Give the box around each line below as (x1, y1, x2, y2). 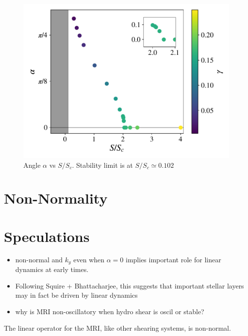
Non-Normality (4, 188, 108, 208)
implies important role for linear (126, 254, 221, 264)
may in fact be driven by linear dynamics (15, 290, 138, 300)
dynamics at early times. (15, 264, 89, 274)
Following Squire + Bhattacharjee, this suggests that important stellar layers (15, 280, 244, 290)
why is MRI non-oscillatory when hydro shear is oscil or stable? (15, 306, 204, 316)
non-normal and (15, 254, 63, 264)
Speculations (4, 226, 90, 246)
